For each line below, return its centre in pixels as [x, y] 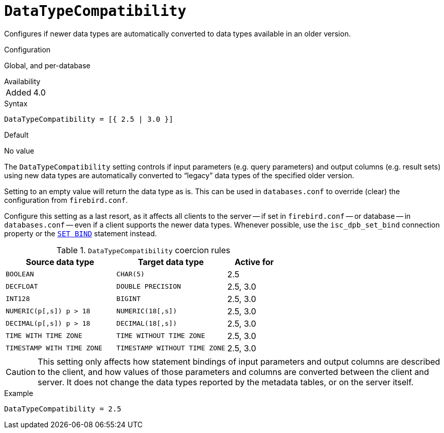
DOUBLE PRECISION [149, 287]
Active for [254, 262]
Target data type [171, 262]
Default [16, 135]
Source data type [60, 262]
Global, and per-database [47, 65]
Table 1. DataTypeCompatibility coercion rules [143, 250]
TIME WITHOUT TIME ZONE [161, 336]
